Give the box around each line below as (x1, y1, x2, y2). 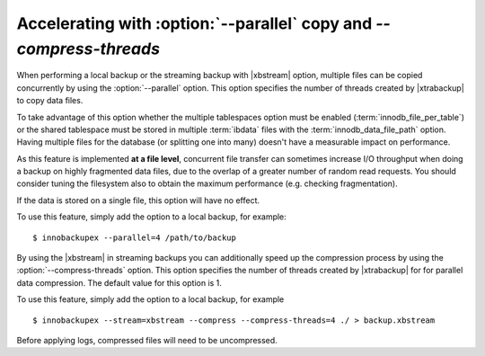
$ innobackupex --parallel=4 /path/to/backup (32, 232, 237, 243)
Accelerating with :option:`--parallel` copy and (16, 13, 373, 33)
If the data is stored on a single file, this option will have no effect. (16, 194, 260, 206)
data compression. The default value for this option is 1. (16, 277, 222, 288)
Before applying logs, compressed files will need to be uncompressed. (16, 334, 278, 345)
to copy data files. (16, 95, 84, 106)
